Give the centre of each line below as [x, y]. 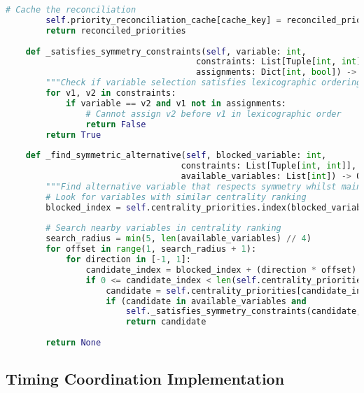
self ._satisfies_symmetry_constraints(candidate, [244, 312]
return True [73, 135]
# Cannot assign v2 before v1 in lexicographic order [213, 114]
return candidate [166, 322]
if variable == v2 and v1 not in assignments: [176, 103]
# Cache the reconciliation [71, 10]
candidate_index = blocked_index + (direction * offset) [221, 270]
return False [116, 124]
